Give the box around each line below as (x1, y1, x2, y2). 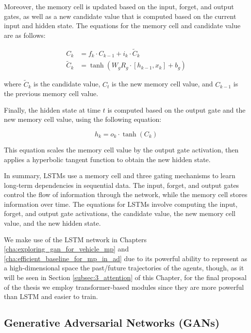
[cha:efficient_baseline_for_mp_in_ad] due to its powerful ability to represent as (4, 253, 247, 263)
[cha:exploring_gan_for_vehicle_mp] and (4, 244, 129, 254)
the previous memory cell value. (4, 88, 99, 99)
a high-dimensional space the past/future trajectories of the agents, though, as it (4, 263, 244, 273)
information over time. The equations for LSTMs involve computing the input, (4, 199, 238, 209)
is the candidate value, (33, 79, 100, 89)
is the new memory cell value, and (112, 79, 213, 89)
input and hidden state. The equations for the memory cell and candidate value (4, 20, 241, 31)
